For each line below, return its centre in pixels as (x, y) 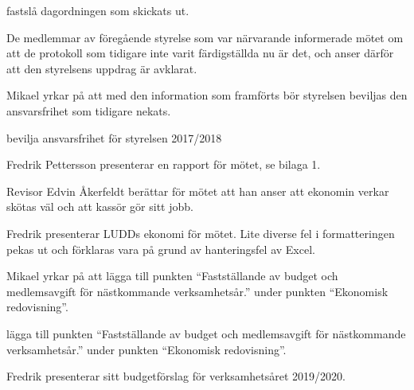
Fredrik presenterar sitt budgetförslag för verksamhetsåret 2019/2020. (176, 376)
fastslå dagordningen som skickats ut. (98, 10)
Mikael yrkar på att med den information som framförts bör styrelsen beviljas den (207, 95)
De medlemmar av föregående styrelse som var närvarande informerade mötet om (205, 37)
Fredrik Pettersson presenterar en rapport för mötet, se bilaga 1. (164, 164)
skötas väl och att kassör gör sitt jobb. (100, 207)
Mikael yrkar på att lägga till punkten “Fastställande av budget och (172, 276)
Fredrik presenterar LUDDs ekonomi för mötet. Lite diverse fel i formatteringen (201, 233)
